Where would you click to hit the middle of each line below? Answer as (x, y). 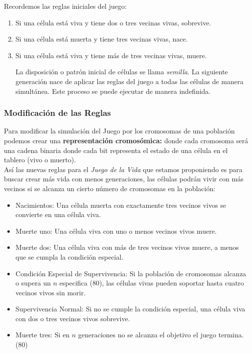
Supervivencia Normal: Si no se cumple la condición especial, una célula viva (130, 309)
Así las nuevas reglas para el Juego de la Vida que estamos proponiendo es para (123, 169)
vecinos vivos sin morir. (50, 292)
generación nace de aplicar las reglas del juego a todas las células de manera (129, 81)
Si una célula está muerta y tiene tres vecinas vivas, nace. (102, 39)
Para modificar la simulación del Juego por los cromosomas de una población (119, 131)
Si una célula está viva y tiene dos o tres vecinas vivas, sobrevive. (113, 22)
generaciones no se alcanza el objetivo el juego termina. (161, 335)
